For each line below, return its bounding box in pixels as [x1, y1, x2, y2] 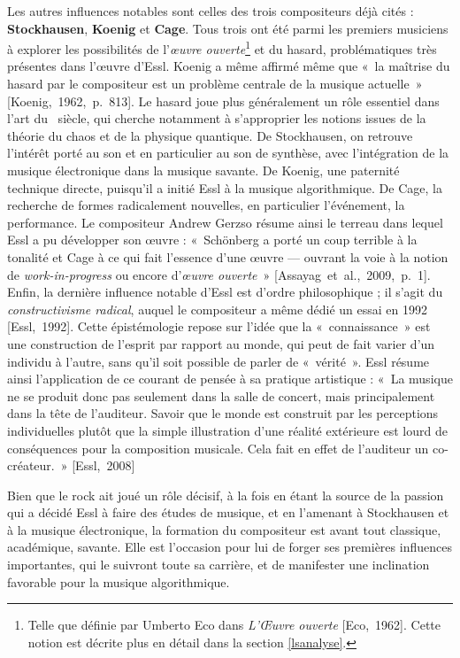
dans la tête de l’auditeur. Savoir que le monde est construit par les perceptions [7, 404, 439, 422]
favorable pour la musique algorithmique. [7, 572, 230, 591]
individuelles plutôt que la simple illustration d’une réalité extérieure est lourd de [7, 421, 448, 439]
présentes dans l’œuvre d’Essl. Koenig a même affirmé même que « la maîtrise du [7, 57, 450, 75]
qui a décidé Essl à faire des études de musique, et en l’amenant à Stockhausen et [7, 503, 449, 522]
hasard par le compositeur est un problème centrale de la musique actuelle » [7, 74, 423, 93]
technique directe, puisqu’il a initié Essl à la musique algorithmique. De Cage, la [7, 178, 442, 197]
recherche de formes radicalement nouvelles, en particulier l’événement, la [7, 196, 405, 214]
